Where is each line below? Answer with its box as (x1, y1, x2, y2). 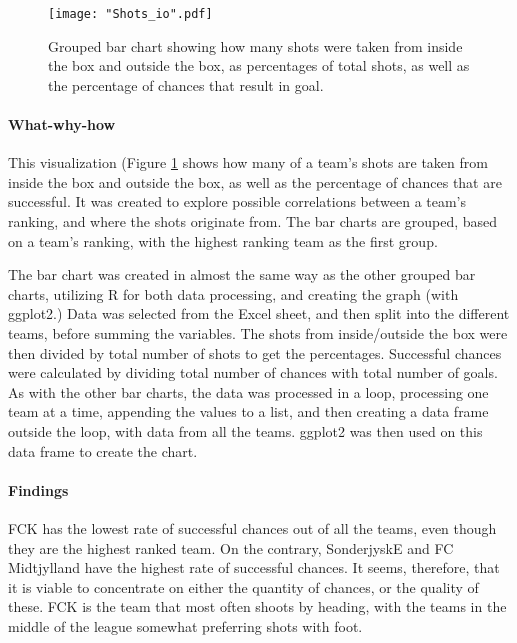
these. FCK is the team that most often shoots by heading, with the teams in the (8, 596, 507, 617)
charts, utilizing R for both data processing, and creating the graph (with (8, 283, 459, 304)
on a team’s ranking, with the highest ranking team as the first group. (8, 230, 438, 251)
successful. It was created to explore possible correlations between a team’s (8, 191, 467, 212)
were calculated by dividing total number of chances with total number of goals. (8, 362, 498, 383)
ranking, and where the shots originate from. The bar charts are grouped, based (8, 211, 498, 232)
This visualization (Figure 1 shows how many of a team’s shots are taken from (8, 152, 488, 173)
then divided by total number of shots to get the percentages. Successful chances (8, 342, 502, 363)
